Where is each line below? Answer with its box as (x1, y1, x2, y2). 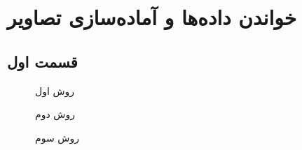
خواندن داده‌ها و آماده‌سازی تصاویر (7, 3, 296, 31)
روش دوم (35, 107, 75, 121)
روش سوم (35, 130, 79, 144)
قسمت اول (7, 50, 78, 72)
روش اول (35, 83, 75, 98)
